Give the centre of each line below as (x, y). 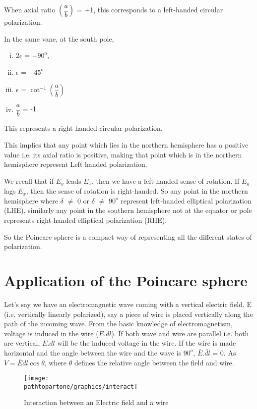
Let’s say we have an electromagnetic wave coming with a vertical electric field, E (128, 304)
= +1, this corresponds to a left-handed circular (150, 9)
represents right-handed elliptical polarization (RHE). (86, 220)
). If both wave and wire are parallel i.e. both (180, 333)
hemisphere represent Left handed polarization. (76, 164)
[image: (36, 379)
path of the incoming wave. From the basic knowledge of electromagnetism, (118, 324)
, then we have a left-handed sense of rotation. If (166, 180)
